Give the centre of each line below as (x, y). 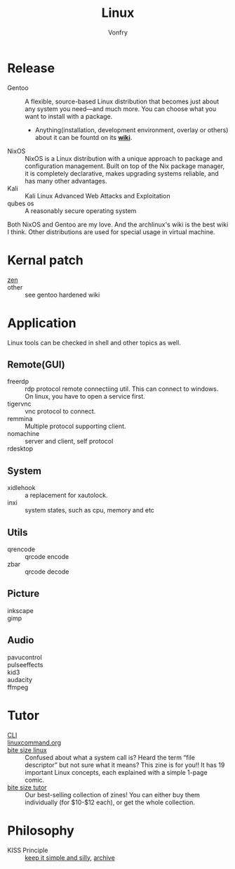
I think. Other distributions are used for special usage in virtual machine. (111, 232)
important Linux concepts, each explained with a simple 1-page (116, 772)
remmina (20, 419)
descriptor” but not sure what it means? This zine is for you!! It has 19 (125, 765)
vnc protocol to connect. (60, 411)
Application (42, 323)
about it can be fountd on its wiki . (83, 137)
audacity (20, 679)
